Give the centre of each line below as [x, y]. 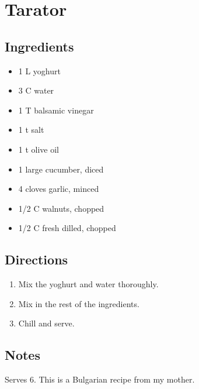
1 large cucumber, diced [61, 169]
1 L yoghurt [39, 70]
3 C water [36, 90]
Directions [36, 259]
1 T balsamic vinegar [56, 110]
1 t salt [31, 130]
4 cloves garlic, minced [59, 189]
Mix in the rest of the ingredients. [79, 303]
